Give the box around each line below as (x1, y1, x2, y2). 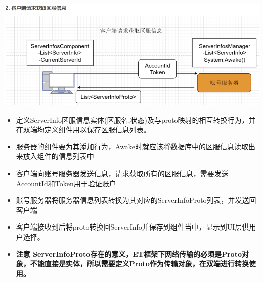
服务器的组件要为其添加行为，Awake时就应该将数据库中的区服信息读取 (16, 141, 249, 151)
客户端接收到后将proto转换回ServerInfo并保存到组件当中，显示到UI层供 (16, 221, 249, 232)
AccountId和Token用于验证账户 (16, 178, 116, 188)
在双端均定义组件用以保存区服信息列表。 (16, 124, 151, 135)
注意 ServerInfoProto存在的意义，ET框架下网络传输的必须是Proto (16, 248, 242, 259)
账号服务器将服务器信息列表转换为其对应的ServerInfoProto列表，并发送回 (16, 195, 256, 205)
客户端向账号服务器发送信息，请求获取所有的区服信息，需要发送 (16, 168, 229, 179)
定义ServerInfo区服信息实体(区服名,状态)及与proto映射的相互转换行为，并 (16, 114, 256, 125)
